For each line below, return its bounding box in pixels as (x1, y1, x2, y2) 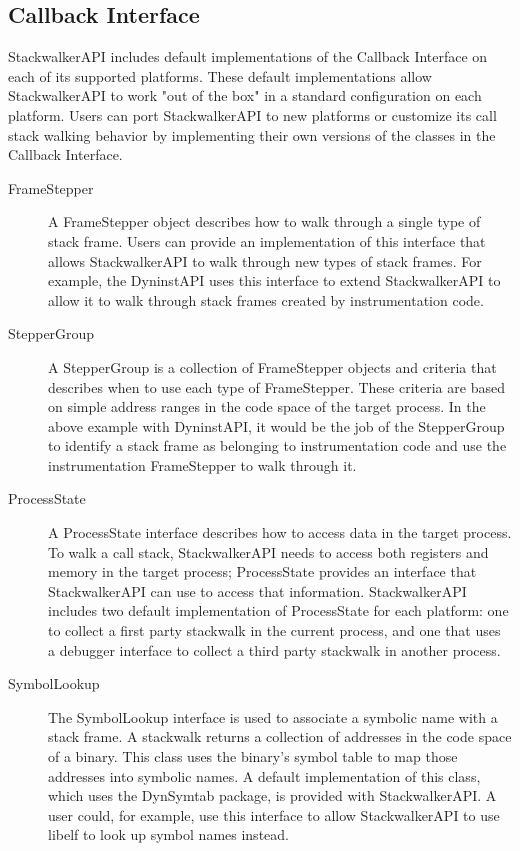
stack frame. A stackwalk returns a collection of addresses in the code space (48, 726, 512, 747)
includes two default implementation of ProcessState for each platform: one (48, 600, 509, 621)
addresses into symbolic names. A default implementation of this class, (48, 765, 481, 786)
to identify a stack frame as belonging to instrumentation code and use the (48, 435, 507, 456)
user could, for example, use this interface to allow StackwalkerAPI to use (48, 804, 500, 825)
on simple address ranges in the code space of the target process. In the (48, 396, 486, 417)
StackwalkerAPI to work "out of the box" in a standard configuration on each (8, 85, 482, 106)
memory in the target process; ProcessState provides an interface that (48, 561, 477, 582)
